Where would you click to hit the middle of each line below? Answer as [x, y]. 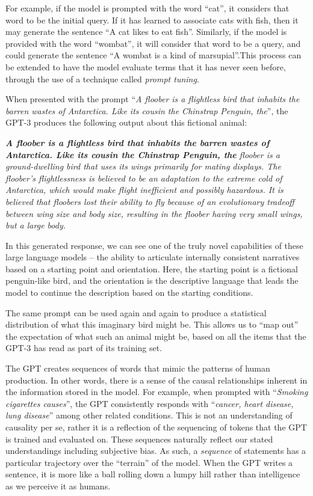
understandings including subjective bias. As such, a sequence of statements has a [156, 451]
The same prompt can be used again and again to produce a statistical [136, 312]
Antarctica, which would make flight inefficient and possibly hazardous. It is [144, 190]
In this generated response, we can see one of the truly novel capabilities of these [154, 245]
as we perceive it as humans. [58, 485]
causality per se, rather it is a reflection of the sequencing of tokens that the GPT [156, 427]
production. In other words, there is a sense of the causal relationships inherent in [156, 380]
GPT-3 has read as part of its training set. [84, 348]
